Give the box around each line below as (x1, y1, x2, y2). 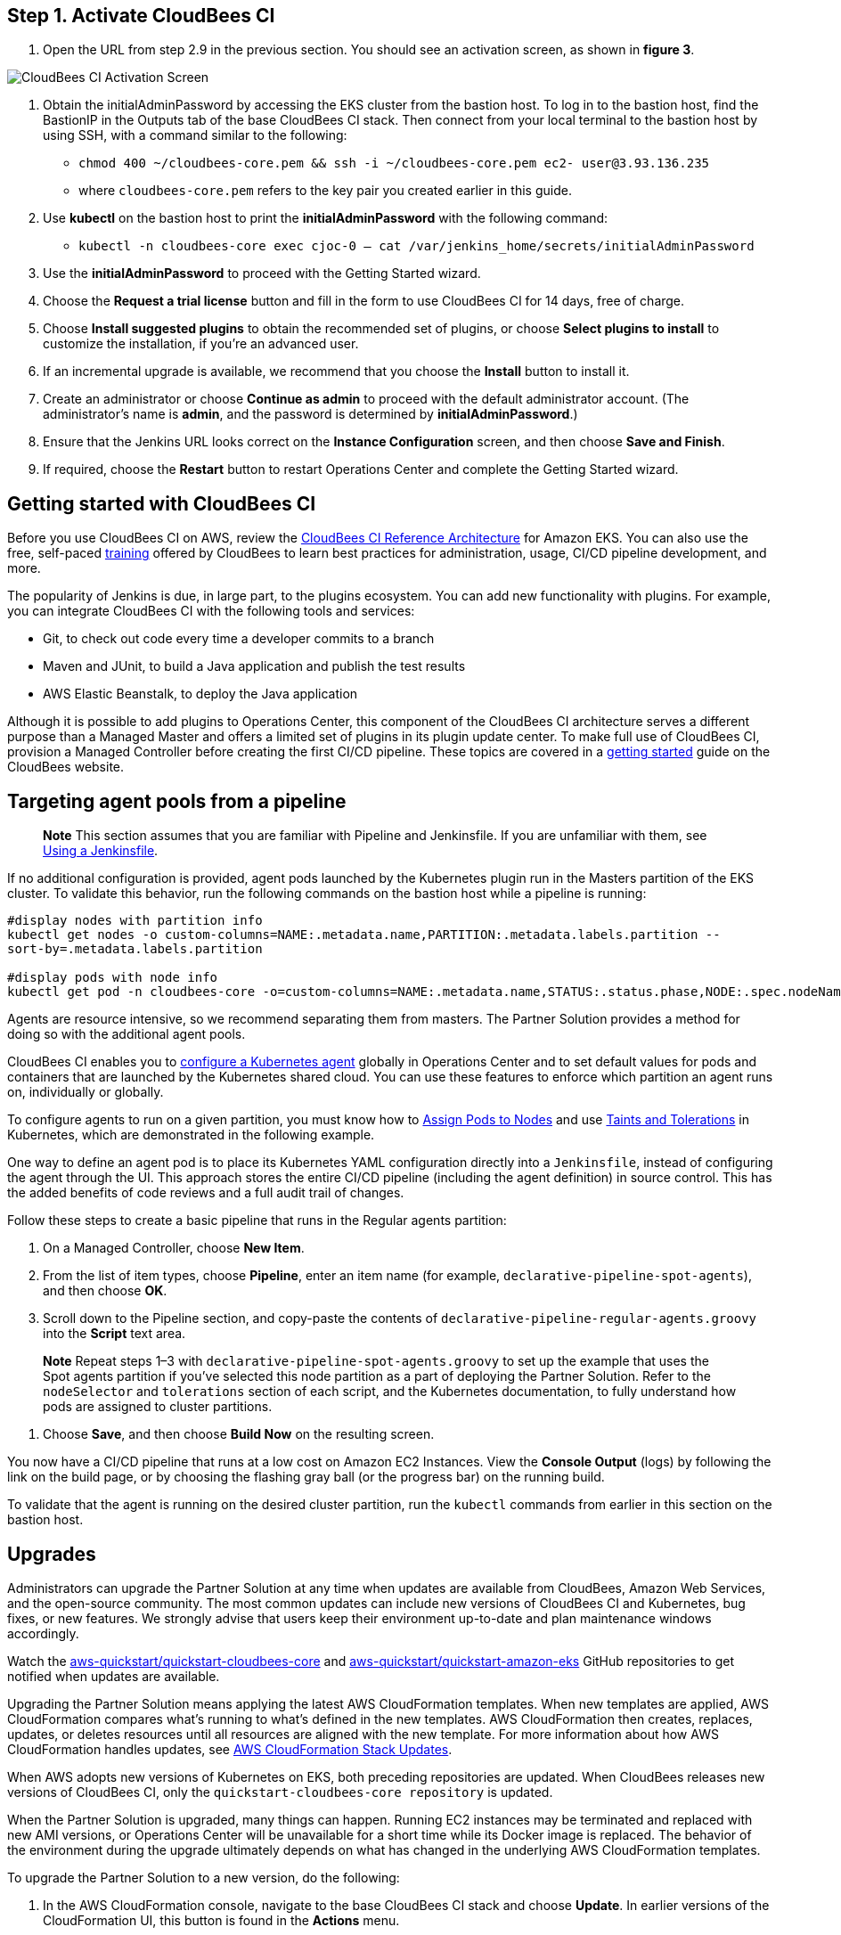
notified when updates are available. (7, 1668, 220, 1684)
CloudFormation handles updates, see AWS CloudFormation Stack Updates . (7, 1741, 453, 1757)
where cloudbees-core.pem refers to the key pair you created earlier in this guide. (78, 183, 572, 199)
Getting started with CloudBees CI (7, 492, 316, 515)
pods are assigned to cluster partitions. (43, 1399, 273, 1415)
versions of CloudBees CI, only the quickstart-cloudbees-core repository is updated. (7, 1784, 553, 1800)
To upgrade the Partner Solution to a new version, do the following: (7, 1869, 400, 1885)
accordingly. (7, 1625, 79, 1641)
